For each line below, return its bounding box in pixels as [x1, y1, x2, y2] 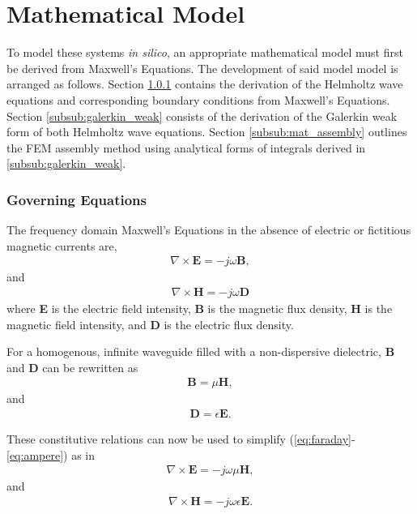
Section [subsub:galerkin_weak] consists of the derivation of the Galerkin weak [6, 107, 398, 124]
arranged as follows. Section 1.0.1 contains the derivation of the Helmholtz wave [6, 75, 403, 92]
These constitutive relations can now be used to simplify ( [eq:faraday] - [6, 430, 355, 447]
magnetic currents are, [6, 237, 117, 254]
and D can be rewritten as [6, 358, 138, 375]
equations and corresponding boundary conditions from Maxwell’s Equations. [6, 91, 390, 108]
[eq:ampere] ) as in [6, 446, 96, 463]
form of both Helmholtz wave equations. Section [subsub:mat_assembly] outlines [6, 123, 407, 140]
